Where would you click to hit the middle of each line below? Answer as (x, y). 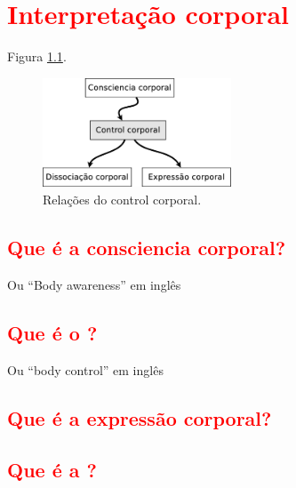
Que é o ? (52, 332)
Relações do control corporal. (122, 200)
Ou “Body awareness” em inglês (94, 284)
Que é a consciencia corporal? (147, 248)
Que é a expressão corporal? (140, 417)
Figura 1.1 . (37, 56)
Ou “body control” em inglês (85, 369)
